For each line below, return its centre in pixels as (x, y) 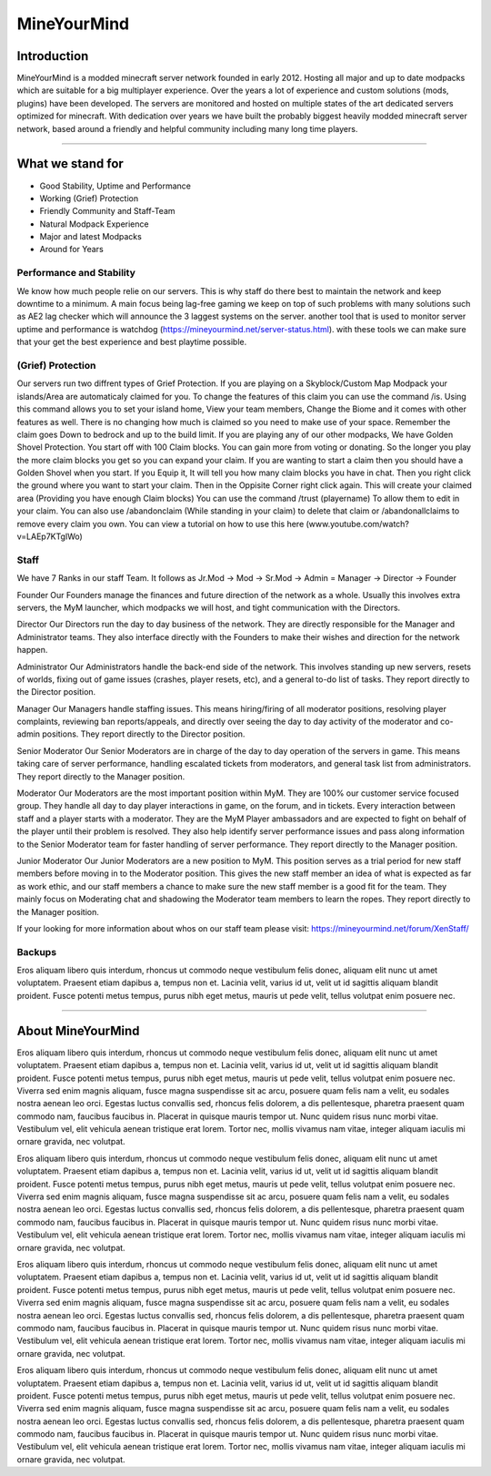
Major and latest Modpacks (91, 237)
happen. (32, 650)
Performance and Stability (76, 273)
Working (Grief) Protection (89, 198)
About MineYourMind (78, 1030)
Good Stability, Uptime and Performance (115, 186)
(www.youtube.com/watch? (357, 524)
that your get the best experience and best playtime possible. (132, 342)
